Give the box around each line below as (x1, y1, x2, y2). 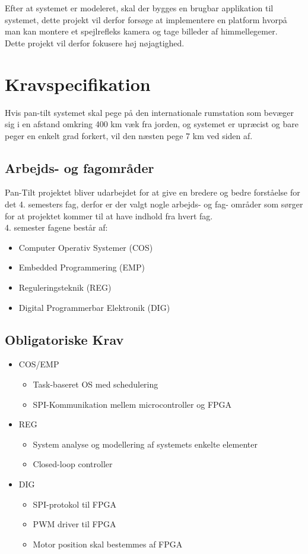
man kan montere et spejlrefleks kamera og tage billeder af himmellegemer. (5, 25, 278, 37)
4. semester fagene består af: (5, 221, 108, 234)
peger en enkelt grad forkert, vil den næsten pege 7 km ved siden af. (5, 129, 253, 141)
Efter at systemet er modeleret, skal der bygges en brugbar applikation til (5, 2, 274, 14)
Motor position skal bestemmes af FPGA (33, 537, 183, 550)
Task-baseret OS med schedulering (33, 378, 158, 391)
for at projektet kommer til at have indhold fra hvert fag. (5, 209, 213, 222)
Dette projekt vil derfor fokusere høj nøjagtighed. (5, 36, 185, 49)
